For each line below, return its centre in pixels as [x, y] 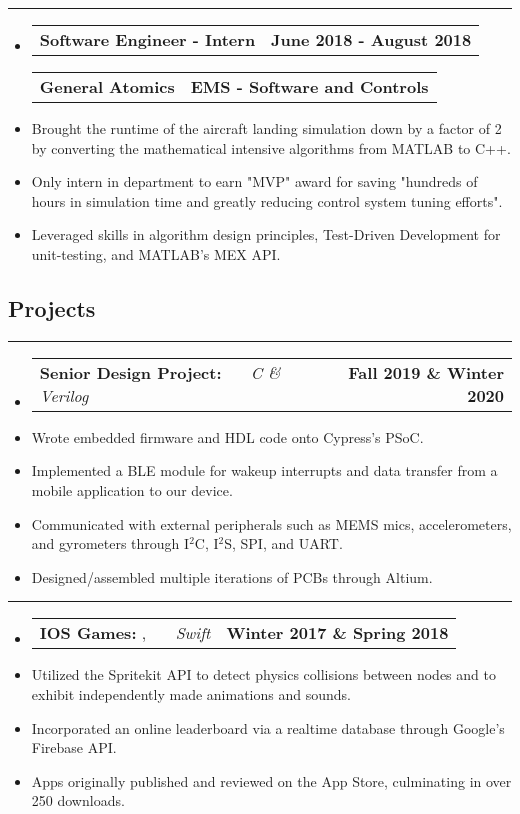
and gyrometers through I [110, 543]
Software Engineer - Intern [147, 39]
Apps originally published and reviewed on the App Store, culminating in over [271, 780]
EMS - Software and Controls [309, 86]
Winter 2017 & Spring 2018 [337, 633]
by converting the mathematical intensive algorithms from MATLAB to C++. [271, 147]
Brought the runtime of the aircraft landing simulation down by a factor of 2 [266, 128]
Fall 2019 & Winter [426, 372]
